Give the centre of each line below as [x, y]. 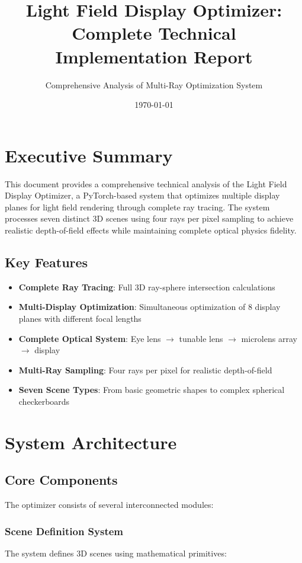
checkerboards [44, 401]
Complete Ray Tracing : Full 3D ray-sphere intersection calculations [147, 287]
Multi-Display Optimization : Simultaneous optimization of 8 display [150, 307]
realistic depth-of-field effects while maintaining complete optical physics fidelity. [151, 230]
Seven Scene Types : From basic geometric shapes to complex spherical [152, 390]
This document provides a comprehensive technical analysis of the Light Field [146, 183]
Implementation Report [154, 56]
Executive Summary [89, 155]
